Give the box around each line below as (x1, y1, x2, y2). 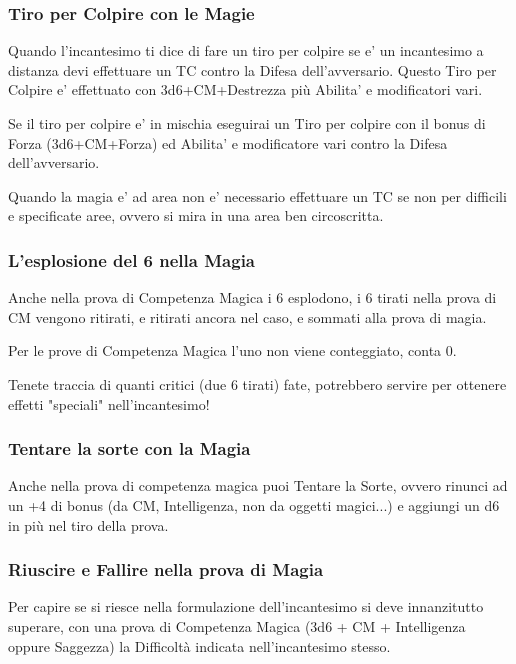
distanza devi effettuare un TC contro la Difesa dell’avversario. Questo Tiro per (8, 59, 497, 80)
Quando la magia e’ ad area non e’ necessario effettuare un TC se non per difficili (8, 185, 507, 206)
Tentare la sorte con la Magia (8, 436, 251, 461)
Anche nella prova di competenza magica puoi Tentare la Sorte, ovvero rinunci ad (8, 475, 508, 496)
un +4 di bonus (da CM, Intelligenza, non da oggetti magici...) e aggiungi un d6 (8, 494, 500, 515)
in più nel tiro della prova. (8, 514, 169, 535)
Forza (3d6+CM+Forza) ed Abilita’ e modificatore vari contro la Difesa (8, 132, 448, 153)
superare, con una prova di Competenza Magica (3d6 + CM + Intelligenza (8, 615, 466, 636)
